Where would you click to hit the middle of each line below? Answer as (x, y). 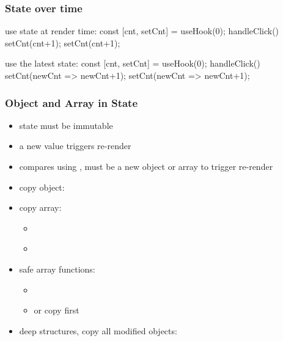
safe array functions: (57, 269)
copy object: (42, 187)
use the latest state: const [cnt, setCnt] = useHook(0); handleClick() (133, 63)
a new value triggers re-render (75, 146)
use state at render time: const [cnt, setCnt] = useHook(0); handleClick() (142, 31)
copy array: (40, 207)
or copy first (57, 310)
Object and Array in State (72, 102)
